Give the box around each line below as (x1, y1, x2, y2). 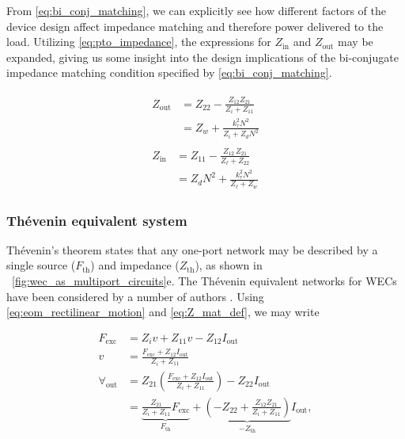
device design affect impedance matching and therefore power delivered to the (6, 17, 384, 34)
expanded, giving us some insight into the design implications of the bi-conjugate (6, 48, 399, 65)
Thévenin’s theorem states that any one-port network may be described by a (6, 241, 378, 258)
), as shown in (195, 257, 263, 273)
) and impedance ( (90, 257, 180, 273)
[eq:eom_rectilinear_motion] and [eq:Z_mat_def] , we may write (6, 303, 320, 320)
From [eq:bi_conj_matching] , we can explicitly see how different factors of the (6, 2, 386, 18)
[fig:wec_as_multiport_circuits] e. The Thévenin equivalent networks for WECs (12, 273, 397, 289)
